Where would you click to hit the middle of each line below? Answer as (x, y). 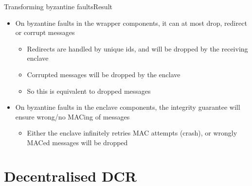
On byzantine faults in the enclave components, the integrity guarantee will (128, 107)
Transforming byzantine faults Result (58, 6)
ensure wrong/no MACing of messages (72, 116)
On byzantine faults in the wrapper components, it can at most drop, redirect (131, 23)
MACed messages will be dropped (77, 142)
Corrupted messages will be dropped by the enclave (104, 74)
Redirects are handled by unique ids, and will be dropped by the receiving (137, 48)
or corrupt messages (45, 32)
